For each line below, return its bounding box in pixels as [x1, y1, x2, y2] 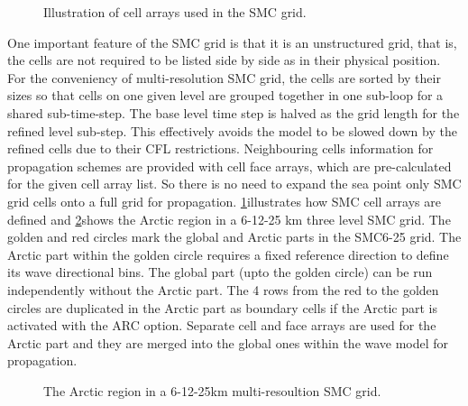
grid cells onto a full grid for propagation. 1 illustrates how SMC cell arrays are [7, 191, 441, 210]
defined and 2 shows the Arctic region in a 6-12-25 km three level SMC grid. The [7, 209, 451, 228]
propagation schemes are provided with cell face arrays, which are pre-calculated [7, 156, 452, 175]
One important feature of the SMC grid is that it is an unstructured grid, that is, [7, 32, 457, 51]
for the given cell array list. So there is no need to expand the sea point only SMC [7, 174, 462, 193]
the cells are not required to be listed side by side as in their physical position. [7, 51, 441, 69]
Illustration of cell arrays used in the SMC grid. [43, 3, 307, 21]
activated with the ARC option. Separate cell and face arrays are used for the [7, 316, 436, 335]
